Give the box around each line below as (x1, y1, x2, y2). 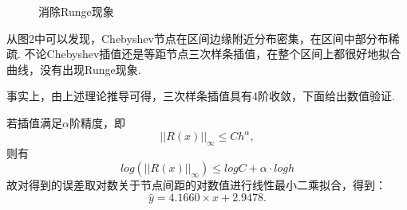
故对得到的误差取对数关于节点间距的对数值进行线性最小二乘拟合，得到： (6, 177, 386, 193)
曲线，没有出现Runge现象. (6, 60, 141, 77)
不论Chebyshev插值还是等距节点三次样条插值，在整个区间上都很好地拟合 (24, 45, 401, 62)
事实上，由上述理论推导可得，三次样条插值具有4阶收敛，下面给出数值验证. (6, 87, 395, 104)
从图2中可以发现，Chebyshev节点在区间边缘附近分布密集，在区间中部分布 (6, 29, 389, 46)
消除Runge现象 (38, 3, 114, 19)
